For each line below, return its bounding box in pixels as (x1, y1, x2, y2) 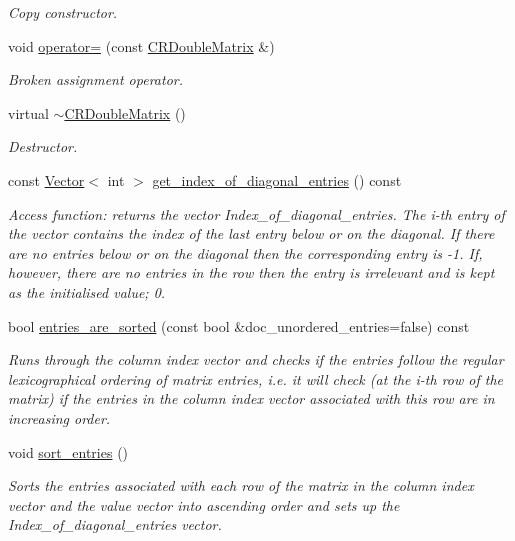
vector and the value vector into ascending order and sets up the (8, 494, 400, 515)
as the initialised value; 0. (8, 281, 166, 302)
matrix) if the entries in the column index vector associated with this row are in (8, 388, 495, 409)
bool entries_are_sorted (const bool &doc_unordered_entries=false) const (8, 315, 470, 336)
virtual (8, 102, 49, 123)
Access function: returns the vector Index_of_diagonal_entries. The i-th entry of (8, 203, 505, 224)
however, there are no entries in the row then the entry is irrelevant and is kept (8, 262, 495, 283)
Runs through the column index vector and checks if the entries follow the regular (8, 349, 504, 370)
